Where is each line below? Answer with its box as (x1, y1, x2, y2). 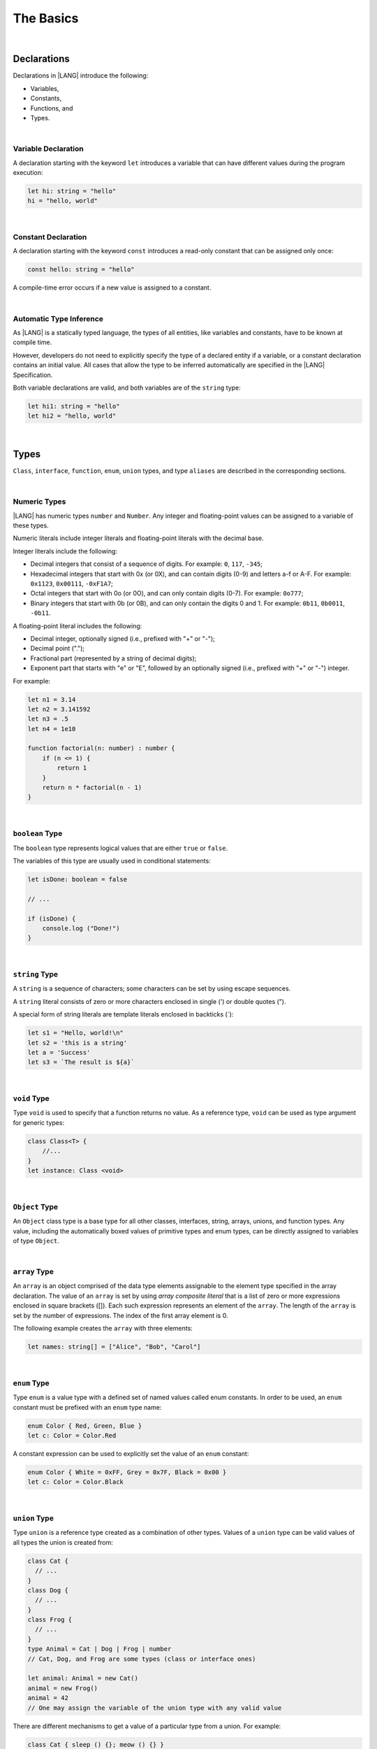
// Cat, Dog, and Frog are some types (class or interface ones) (27, 1655, 256, 1663)
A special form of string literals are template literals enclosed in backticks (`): (13, 1010, 234, 1019)
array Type (13, 1267, 54, 1277)
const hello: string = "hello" (27, 266, 135, 274)
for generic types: (13, 1118, 65, 1126)
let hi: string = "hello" (27, 187, 117, 195)
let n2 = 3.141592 (27, 705, 91, 713)
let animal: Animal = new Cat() (27, 1674, 139, 1683)
